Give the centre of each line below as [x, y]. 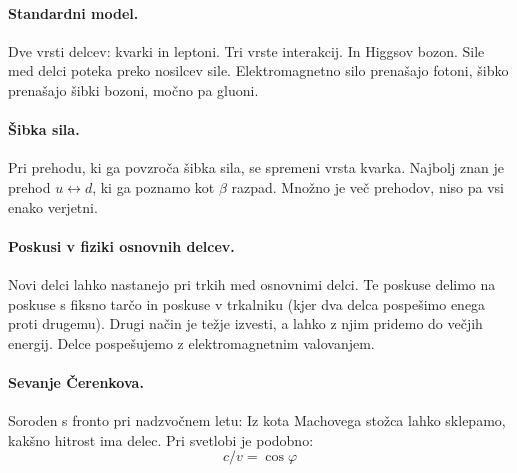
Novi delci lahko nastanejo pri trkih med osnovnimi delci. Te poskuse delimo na [252, 283]
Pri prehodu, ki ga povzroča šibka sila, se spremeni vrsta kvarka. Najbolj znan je [256, 167]
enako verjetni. [53, 206]
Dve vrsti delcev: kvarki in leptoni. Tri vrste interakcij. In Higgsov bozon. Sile [246, 50]
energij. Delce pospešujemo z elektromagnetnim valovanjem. [191, 342]
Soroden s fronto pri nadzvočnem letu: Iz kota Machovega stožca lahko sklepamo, [257, 420]
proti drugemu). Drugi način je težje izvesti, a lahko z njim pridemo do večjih [245, 323]
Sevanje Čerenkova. [76, 381]
